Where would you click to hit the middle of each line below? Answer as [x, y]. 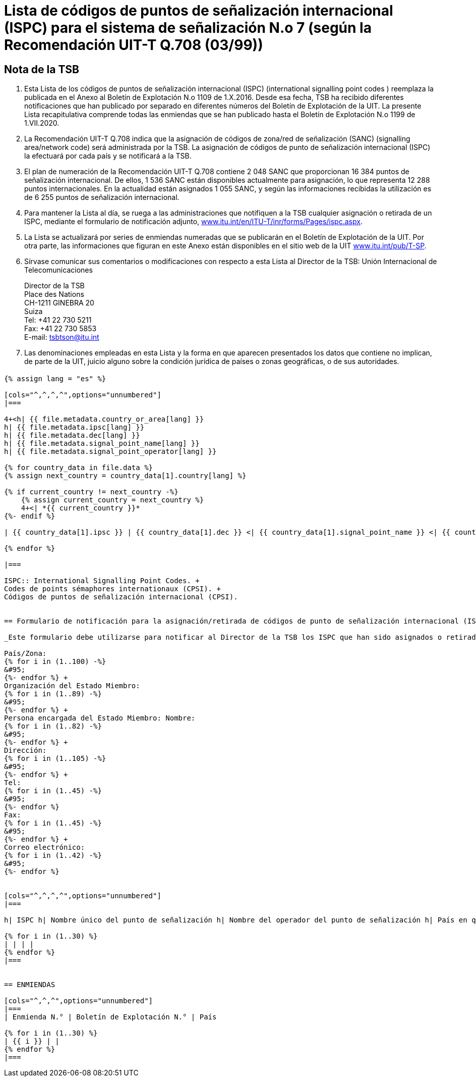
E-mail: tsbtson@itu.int [62, 337]
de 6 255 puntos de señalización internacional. [102, 197]
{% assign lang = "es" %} [55, 378]
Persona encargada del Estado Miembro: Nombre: [100, 718]
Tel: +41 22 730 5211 [58, 320]
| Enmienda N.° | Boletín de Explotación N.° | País [110, 1017]
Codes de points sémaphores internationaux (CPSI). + [112, 588]
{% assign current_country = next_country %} [112, 500]
